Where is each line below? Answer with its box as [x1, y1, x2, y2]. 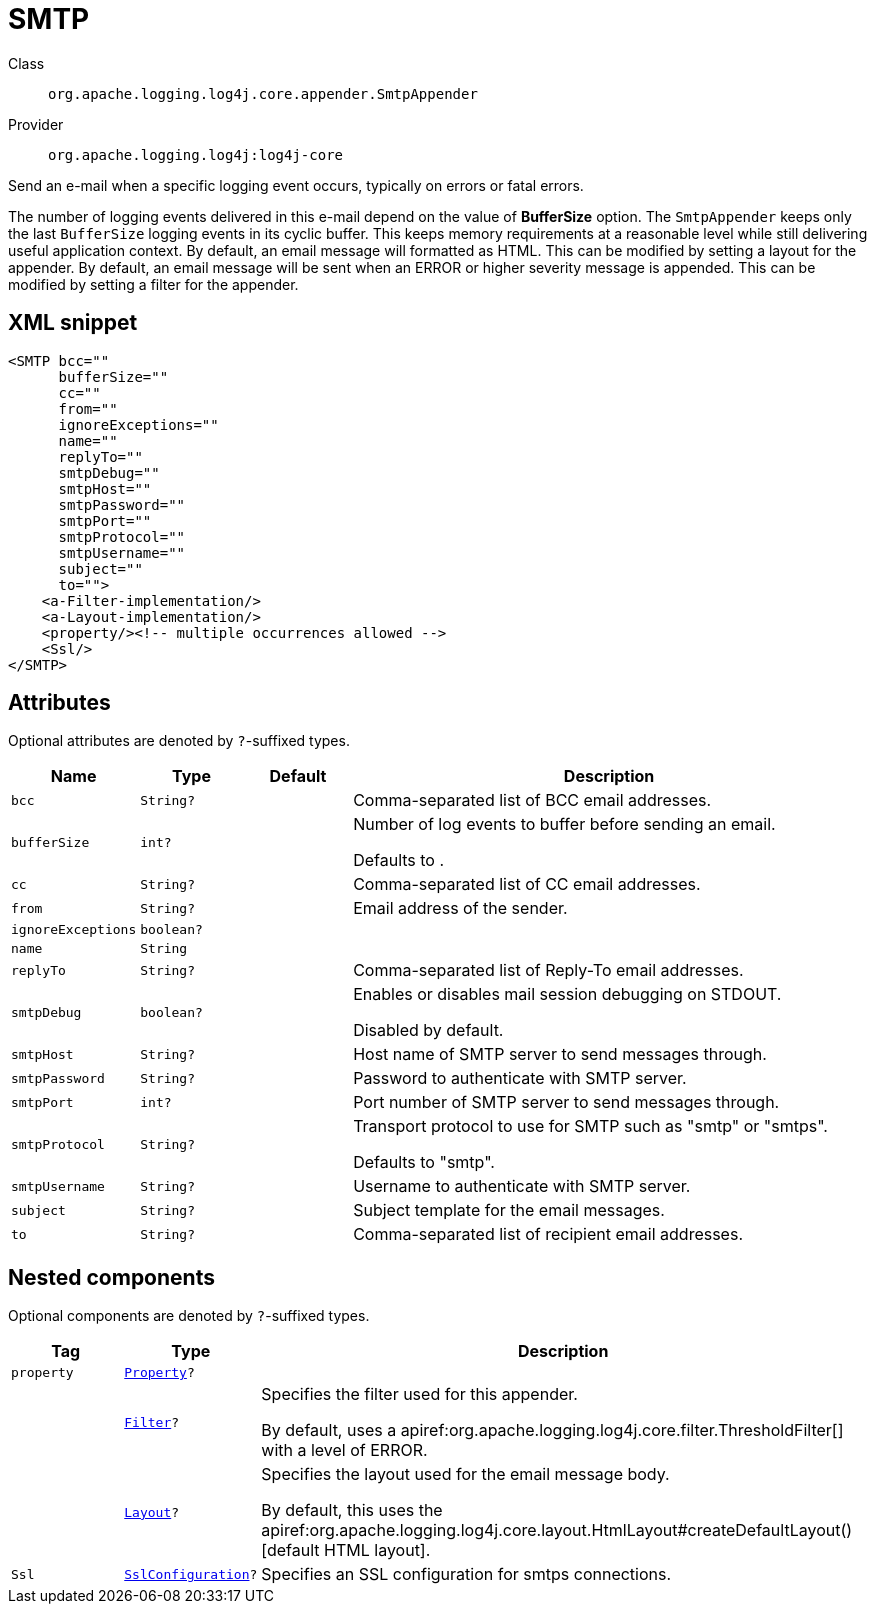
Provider [8, 115, 64, 133]
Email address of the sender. [353, 898, 568, 919]
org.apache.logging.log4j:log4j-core [48, 146, 344, 163]
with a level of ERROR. [261, 1440, 428, 1461]
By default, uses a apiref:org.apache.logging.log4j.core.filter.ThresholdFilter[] [261, 1420, 844, 1441]
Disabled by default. [353, 1020, 504, 1041]
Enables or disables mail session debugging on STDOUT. [353, 984, 782, 1005]
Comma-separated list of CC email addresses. [353, 874, 701, 895]
